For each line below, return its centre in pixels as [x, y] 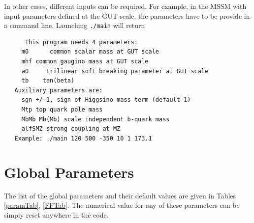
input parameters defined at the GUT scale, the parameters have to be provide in [127, 15]
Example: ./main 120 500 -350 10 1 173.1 [83, 138]
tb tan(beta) [48, 81]
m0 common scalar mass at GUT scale [90, 52]
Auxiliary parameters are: [59, 90]
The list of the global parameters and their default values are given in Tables [120, 195]
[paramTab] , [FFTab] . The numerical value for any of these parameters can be [122, 205]
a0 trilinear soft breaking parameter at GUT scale [115, 71]
